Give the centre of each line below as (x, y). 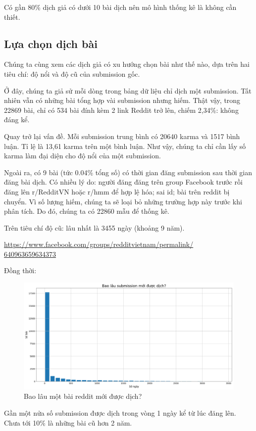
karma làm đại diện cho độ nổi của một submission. (82, 156)
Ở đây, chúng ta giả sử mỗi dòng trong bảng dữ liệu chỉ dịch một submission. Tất (128, 90)
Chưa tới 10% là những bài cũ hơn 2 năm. (68, 422)
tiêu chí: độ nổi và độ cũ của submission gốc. (72, 73)
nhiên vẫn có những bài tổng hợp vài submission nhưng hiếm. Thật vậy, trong (122, 100)
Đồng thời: (20, 270)
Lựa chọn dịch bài (51, 43)
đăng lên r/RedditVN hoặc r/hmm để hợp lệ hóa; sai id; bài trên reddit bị (117, 191)
